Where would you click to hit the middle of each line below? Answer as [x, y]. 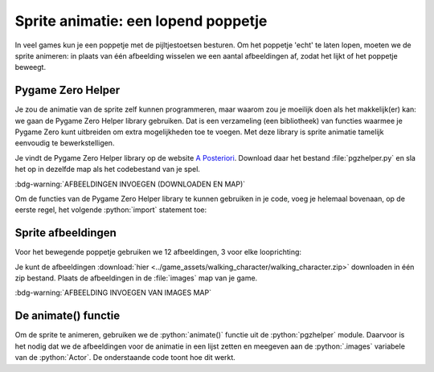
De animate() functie [68, 316]
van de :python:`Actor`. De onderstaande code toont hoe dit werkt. [125, 358]
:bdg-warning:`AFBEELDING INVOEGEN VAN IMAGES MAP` [113, 292]
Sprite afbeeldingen [66, 233]
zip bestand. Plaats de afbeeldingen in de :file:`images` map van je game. [136, 278]
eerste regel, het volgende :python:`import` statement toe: [111, 210]
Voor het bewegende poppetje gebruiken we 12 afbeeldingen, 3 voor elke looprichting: [158, 252]
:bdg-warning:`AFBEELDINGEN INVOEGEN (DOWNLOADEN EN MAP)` [130, 184]
